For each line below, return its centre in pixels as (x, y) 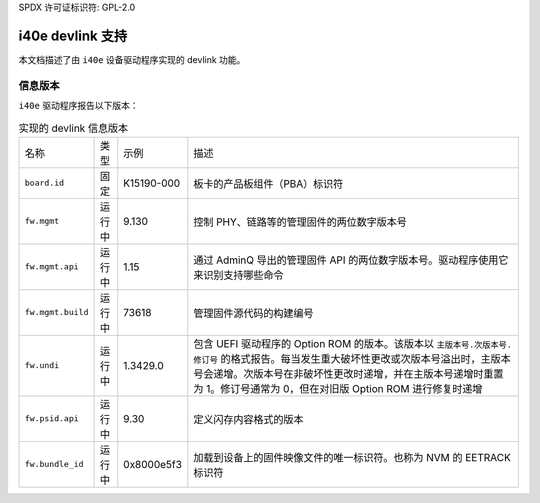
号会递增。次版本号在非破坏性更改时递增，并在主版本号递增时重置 (348, 373)
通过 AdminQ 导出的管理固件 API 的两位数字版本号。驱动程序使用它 (351, 260)
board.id (44, 183)
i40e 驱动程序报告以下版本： (78, 106)
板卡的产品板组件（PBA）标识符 (268, 183)
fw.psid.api (51, 418)
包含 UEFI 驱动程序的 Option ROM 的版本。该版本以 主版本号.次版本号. (352, 343)
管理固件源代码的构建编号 (253, 313)
